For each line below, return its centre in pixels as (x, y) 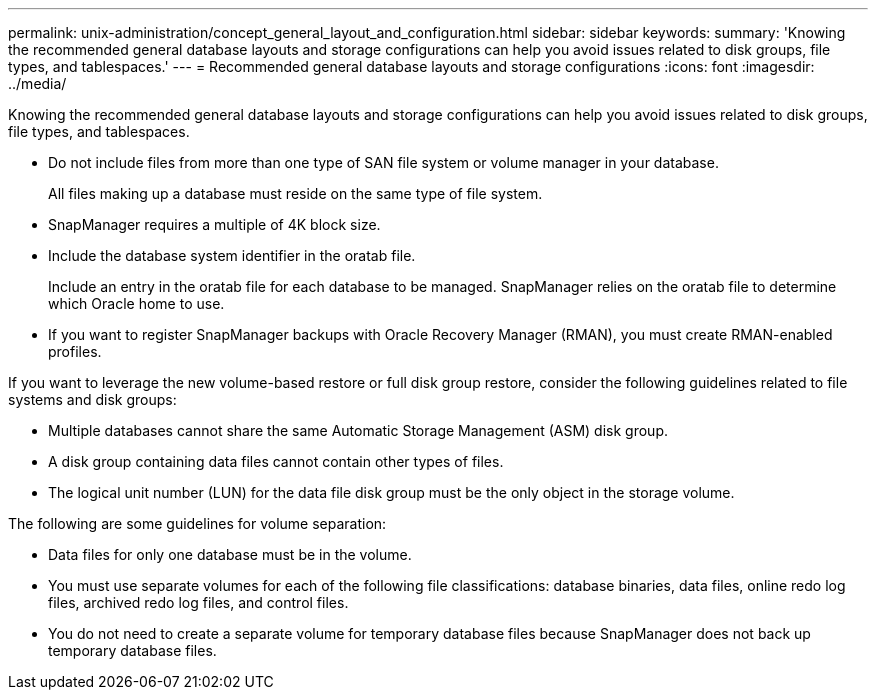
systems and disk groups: (92, 399)
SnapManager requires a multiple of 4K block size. (214, 224)
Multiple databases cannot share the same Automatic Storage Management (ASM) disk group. (358, 430)
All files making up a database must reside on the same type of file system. (295, 193)
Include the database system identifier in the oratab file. (232, 255)
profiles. (75, 351)
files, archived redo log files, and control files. (198, 602)
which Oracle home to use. (136, 303)
